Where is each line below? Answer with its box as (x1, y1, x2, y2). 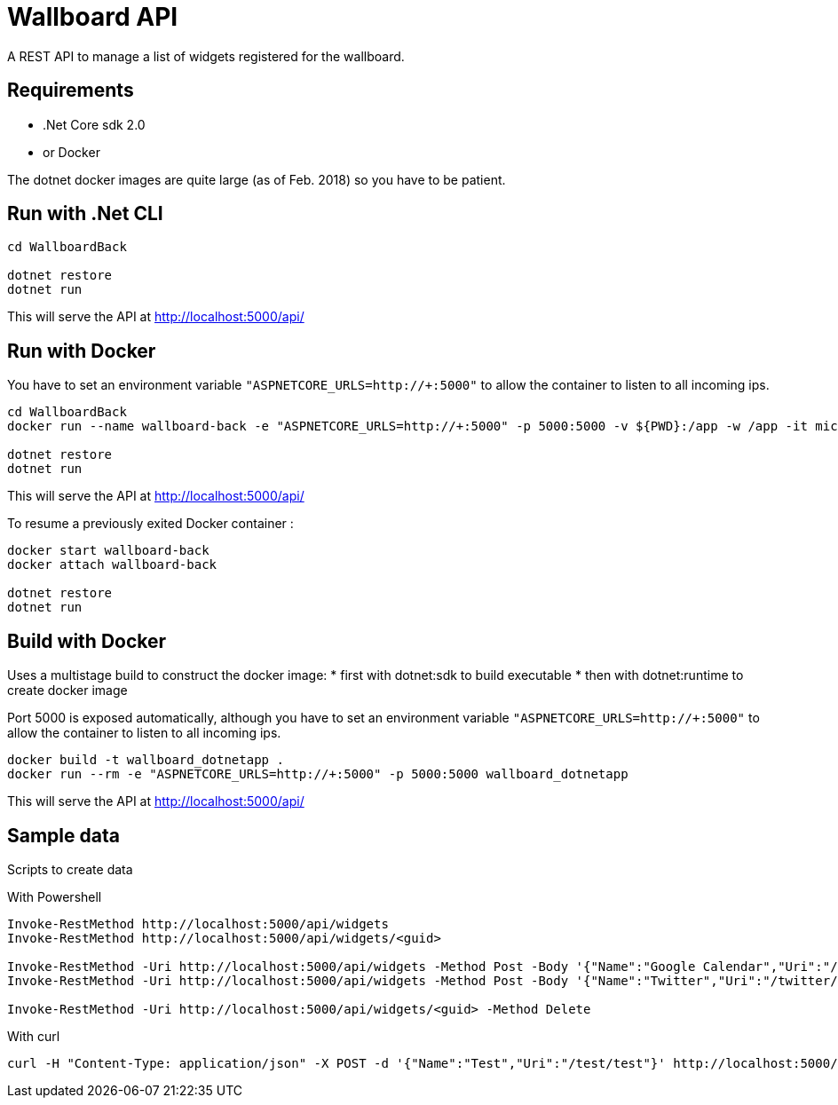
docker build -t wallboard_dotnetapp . (7, 753, 284, 768)
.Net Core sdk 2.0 (43, 116, 146, 132)
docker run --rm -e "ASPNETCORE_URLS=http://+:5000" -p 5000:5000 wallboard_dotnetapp (7, 767, 628, 782)
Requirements (7, 79, 134, 102)
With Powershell (7, 888, 102, 904)
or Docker (43, 144, 100, 160)
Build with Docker (7, 629, 167, 652)
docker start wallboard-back (7, 543, 209, 558)
